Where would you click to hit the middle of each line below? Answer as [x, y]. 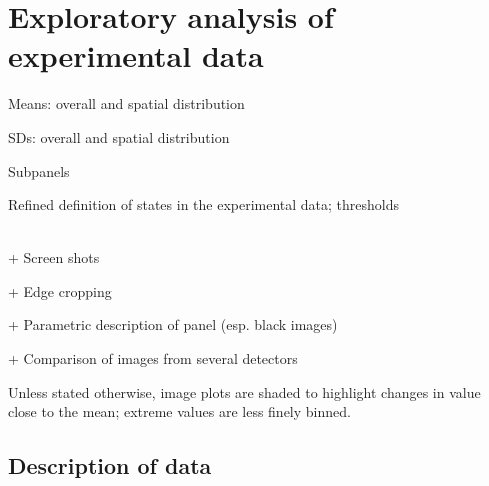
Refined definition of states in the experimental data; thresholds [204, 204]
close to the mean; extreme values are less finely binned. [179, 411]
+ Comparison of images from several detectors [153, 358]
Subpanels [39, 170]
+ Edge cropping [60, 290]
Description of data [110, 465]
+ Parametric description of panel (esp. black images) [173, 324]
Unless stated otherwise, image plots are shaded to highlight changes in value [244, 391]
